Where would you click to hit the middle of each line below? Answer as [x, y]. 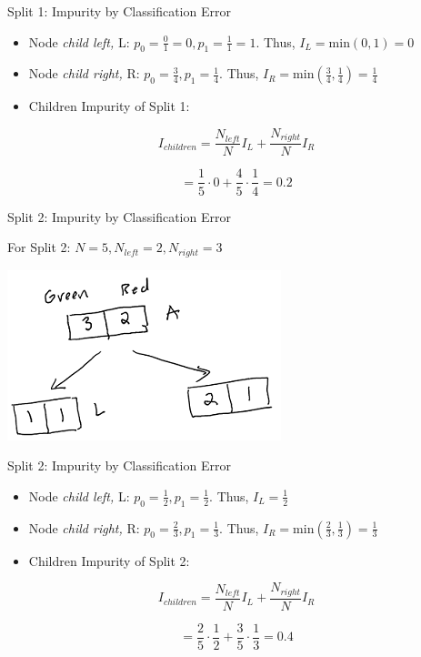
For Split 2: [39, 247]
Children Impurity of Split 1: [109, 106]
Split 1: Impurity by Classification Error [119, 11]
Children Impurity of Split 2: [109, 560]
